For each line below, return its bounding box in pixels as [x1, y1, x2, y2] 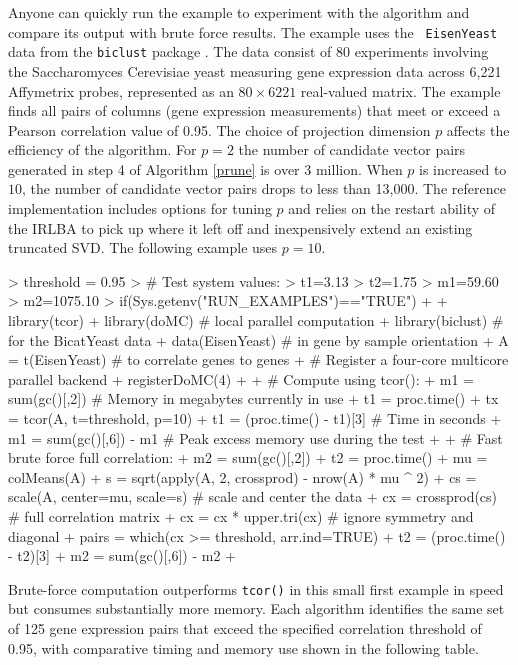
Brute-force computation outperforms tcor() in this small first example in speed [8, 578, 504, 599]
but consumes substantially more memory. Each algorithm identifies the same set [8, 598, 505, 619]
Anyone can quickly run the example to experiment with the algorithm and [8, 2, 470, 22]
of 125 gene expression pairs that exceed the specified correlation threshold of [8, 618, 482, 638]
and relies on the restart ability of [288, 198, 496, 219]
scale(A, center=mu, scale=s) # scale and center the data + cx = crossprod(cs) [8, 486, 498, 507]
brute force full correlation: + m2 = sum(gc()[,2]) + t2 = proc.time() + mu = [8, 447, 488, 468]
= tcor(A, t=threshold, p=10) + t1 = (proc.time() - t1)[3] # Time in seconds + [8, 408, 502, 428]
